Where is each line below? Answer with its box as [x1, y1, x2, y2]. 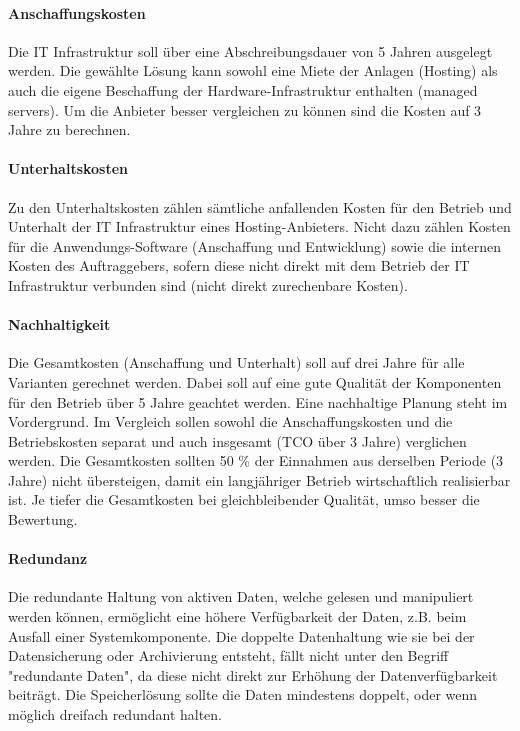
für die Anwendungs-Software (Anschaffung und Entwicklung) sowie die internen [8, 235, 501, 256]
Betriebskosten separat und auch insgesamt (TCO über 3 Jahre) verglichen [8, 430, 467, 451]
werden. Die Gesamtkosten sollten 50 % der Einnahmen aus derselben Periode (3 [8, 450, 504, 471]
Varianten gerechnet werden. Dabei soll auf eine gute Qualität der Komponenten [8, 371, 502, 392]
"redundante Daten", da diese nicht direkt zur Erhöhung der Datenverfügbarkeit [8, 664, 498, 685]
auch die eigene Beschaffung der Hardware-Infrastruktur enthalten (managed [8, 79, 478, 100]
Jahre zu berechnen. [8, 119, 131, 140]
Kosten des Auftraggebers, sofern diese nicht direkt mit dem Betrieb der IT [8, 255, 470, 276]
